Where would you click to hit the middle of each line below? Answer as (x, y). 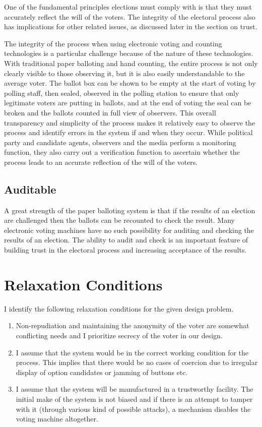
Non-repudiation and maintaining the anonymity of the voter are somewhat (133, 325)
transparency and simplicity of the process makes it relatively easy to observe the (130, 122)
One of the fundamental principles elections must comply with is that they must (128, 7)
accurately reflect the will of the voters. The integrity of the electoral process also (130, 16)
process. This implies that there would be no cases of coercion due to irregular (137, 362)
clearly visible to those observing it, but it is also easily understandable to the (124, 73)
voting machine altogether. (57, 419)
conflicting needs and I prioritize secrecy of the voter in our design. (119, 335)
